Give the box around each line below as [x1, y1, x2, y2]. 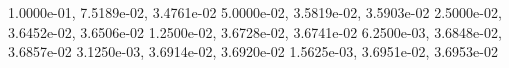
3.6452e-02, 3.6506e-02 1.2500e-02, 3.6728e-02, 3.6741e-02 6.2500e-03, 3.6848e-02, [8, 21, 502, 42]
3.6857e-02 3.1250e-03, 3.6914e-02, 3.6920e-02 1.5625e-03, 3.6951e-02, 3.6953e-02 [8, 41, 498, 62]
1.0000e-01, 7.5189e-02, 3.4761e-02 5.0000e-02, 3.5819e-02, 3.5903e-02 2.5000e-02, [8, 2, 502, 22]
